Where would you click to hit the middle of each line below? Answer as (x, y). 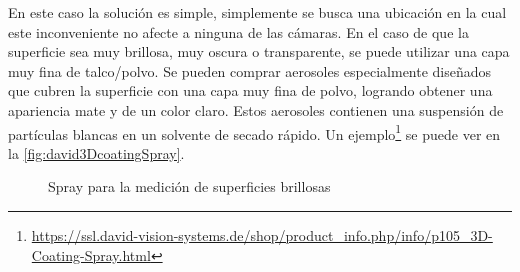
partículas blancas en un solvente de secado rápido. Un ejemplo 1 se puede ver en (254, 132)
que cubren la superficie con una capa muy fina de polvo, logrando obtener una (250, 90)
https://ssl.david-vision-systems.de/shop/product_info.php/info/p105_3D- (262, 235)
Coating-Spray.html (91, 254)
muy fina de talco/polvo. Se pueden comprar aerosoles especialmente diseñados (250, 70)
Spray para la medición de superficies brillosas (189, 186)
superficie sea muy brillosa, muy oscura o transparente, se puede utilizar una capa (259, 51)
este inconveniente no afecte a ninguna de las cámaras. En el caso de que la (238, 31)
